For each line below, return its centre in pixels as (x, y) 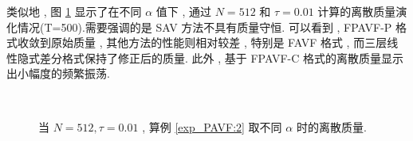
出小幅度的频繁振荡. (58, 73)
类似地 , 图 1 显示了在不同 (74, 11)
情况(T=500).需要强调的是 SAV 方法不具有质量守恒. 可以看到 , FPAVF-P (205, 27)
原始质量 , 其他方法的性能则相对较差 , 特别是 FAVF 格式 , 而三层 (219, 42)
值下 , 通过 (184, 11)
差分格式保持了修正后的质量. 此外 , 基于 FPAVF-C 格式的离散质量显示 (221, 57)
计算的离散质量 (357, 11)
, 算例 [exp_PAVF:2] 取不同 (212, 126)
